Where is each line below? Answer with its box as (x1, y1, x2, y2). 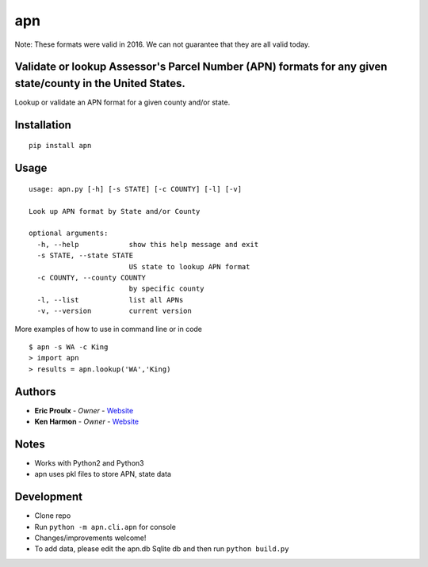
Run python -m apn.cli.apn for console (34, 522, 176, 531)
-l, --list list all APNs (36, 295, 184, 304)
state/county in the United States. (14, 76, 185, 90)
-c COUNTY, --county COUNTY (36, 273, 147, 282)
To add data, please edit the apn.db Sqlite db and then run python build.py (34, 544, 289, 554)
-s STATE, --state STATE (36, 251, 134, 261)
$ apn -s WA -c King (29, 342, 109, 352)
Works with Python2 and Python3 (34, 458, 144, 467)
